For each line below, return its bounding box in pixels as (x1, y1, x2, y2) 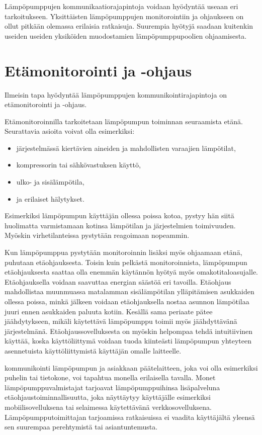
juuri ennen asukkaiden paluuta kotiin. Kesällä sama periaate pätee (5, 306, 213, 316)
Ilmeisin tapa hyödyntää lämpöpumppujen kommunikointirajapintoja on (5, 89, 227, 100)
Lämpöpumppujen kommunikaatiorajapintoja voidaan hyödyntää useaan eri (5, 1, 238, 11)
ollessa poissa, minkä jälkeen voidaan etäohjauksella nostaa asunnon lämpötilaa (5, 296, 249, 306)
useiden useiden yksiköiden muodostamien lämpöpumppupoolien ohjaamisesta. (5, 30, 247, 41)
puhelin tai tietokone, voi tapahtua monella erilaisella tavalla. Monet (5, 372, 216, 383)
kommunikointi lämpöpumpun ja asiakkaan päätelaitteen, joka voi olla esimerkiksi (5, 362, 258, 373)
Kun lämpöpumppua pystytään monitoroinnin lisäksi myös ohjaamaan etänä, (5, 247, 242, 257)
